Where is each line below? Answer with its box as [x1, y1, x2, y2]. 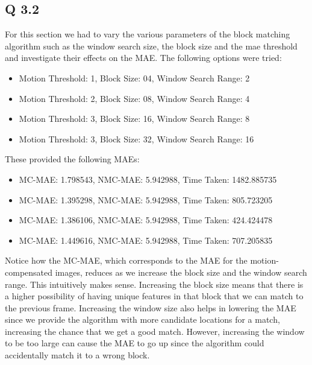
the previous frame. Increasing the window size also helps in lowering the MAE [5, 301, 296, 314]
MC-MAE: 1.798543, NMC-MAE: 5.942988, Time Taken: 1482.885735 [19, 173, 277, 185]
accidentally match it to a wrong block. [5, 349, 150, 361]
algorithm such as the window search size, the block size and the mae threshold [5, 39, 298, 52]
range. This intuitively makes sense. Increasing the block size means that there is [5, 278, 304, 290]
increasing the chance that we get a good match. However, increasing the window [5, 325, 305, 337]
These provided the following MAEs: [5, 153, 140, 165]
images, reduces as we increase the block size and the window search [55, 265, 307, 278]
